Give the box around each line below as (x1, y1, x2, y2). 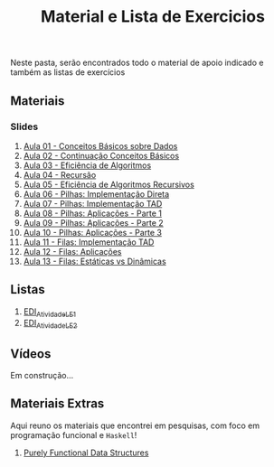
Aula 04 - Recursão (23, 169, 97, 180)
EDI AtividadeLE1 (23, 305, 76, 319)
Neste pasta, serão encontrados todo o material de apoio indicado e (10, 57, 264, 69)
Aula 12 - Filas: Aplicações (23, 246, 122, 257)
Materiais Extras (10, 396, 105, 412)
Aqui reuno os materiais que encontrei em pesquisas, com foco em (10, 420, 260, 431)
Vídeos (10, 346, 52, 361)
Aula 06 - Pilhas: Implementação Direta (23, 188, 170, 200)
